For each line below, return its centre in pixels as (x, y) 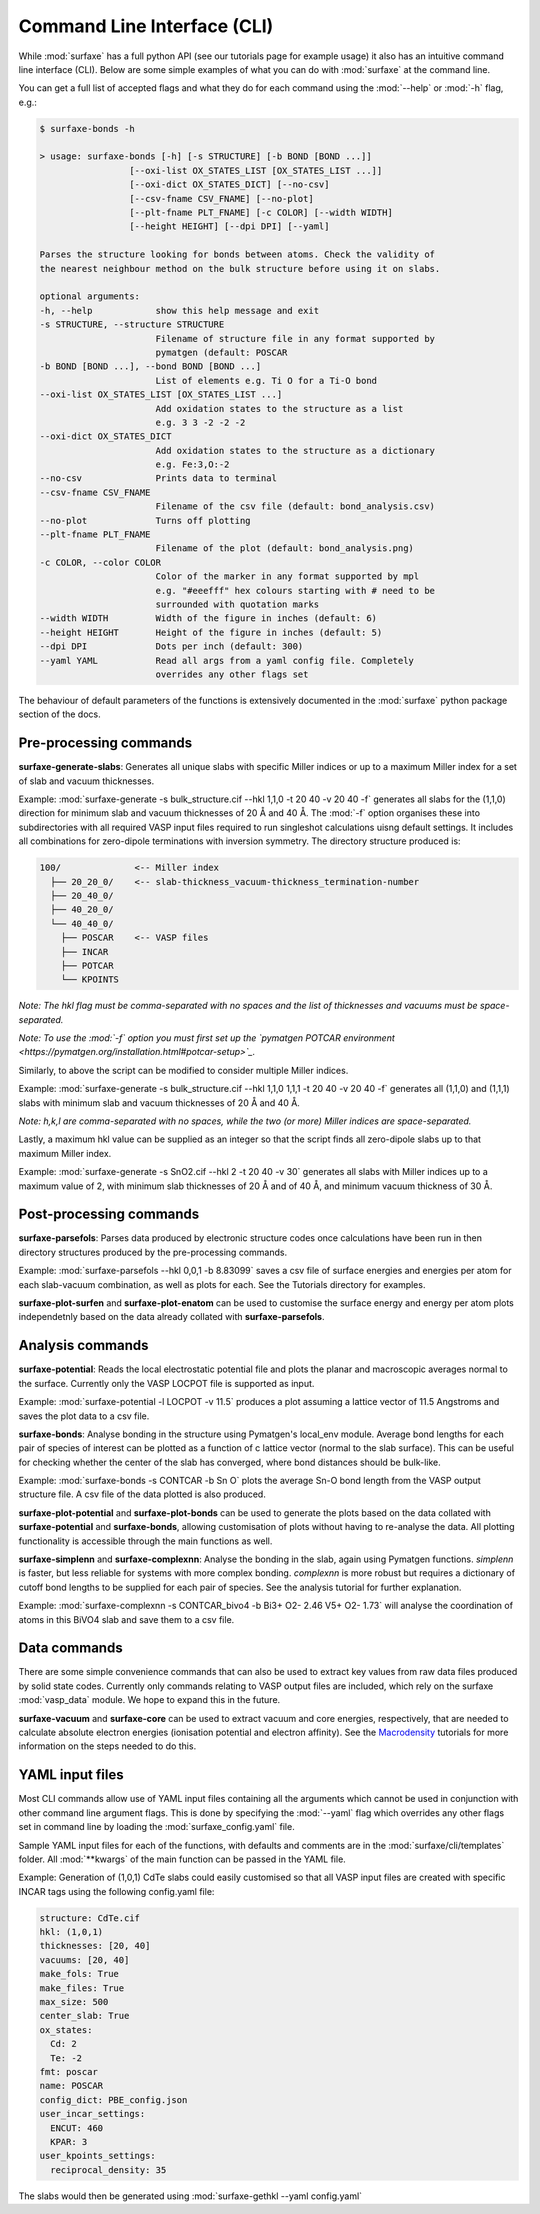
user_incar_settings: (92, 2114)
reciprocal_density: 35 (108, 2169)
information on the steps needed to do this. (107, 1746)
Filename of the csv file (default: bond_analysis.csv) (295, 506)
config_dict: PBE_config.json (113, 2099)
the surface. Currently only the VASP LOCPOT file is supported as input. (166, 1383)
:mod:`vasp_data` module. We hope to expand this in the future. (149, 1700)
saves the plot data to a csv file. (84, 1416)
